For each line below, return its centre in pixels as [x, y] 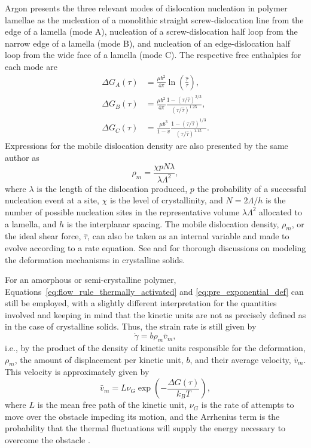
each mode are [31, 66]
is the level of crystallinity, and [167, 200]
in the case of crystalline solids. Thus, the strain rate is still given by [131, 326]
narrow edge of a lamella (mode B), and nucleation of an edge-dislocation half [148, 43]
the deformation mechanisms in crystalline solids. [95, 259]
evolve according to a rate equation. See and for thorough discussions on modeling [155, 247]
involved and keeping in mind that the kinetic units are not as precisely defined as [155, 314]
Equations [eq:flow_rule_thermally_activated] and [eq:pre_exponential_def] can [154, 291]
